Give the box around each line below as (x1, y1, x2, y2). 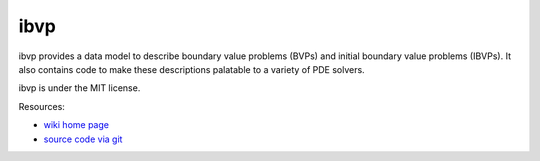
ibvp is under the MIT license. (18, 82, 141, 94)
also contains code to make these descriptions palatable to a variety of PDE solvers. (18, 63, 365, 75)
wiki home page (43, 119, 110, 131)
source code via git (43, 133, 123, 145)
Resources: (18, 100, 65, 112)
